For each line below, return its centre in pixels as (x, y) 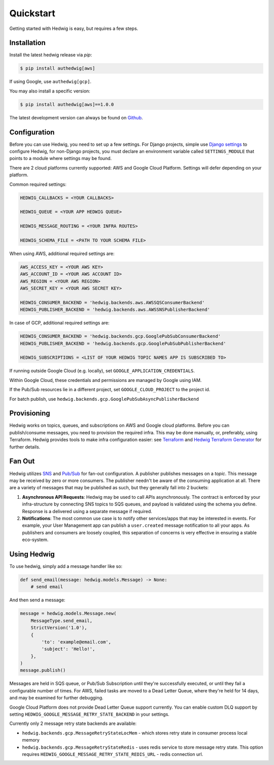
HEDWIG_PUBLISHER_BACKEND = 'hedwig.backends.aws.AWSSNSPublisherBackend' (115, 310)
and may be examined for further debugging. (56, 698)
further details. (25, 447)
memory (31, 740)
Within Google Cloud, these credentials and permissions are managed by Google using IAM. (106, 380)
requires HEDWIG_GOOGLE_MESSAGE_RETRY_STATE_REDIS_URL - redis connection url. (113, 754)
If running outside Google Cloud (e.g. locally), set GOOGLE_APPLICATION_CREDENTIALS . (102, 371)
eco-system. (35, 540)
